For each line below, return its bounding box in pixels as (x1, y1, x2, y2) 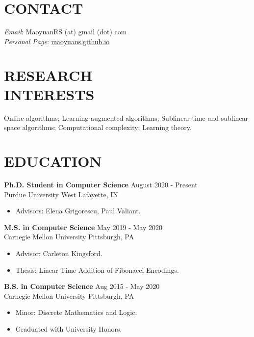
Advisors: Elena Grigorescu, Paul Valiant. (15, 206, 141, 216)
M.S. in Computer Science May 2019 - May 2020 (4, 222, 163, 232)
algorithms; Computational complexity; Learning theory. (22, 122, 192, 132)
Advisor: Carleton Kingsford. (15, 248, 102, 258)
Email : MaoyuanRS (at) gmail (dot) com (4, 26, 127, 37)
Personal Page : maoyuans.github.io (4, 36, 110, 46)
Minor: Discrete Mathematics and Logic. (15, 307, 137, 317)
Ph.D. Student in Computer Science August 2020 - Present (4, 179, 198, 189)
